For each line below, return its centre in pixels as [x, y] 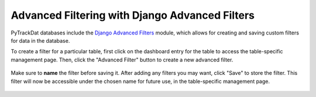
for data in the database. [40, 40]
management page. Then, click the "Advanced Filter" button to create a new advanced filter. [122, 60]
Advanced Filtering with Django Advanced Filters [133, 15]
